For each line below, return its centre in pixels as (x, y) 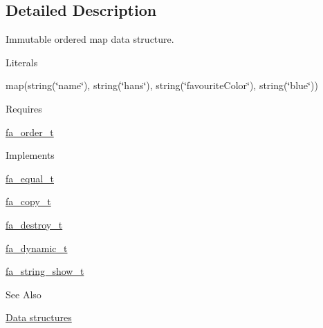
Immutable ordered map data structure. (90, 39)
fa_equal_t (30, 178)
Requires (24, 108)
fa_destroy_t (34, 224)
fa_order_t (30, 132)
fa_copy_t (28, 201)
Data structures (39, 317)
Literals (22, 62)
